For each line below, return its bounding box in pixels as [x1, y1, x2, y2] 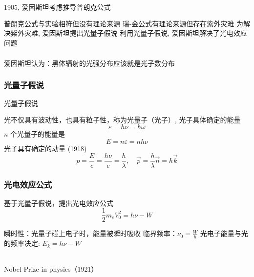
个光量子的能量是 [10, 129, 65, 139]
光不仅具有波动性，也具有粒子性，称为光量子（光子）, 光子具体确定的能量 [4, 114, 241, 124]
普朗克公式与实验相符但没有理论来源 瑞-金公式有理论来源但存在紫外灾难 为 [4, 18, 243, 28]
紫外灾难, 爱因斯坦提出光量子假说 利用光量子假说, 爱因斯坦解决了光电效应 [10, 28, 247, 38]
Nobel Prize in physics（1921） [4, 264, 98, 274]
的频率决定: [4, 238, 40, 248]
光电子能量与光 [200, 228, 248, 238]
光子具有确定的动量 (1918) [4, 143, 87, 153]
